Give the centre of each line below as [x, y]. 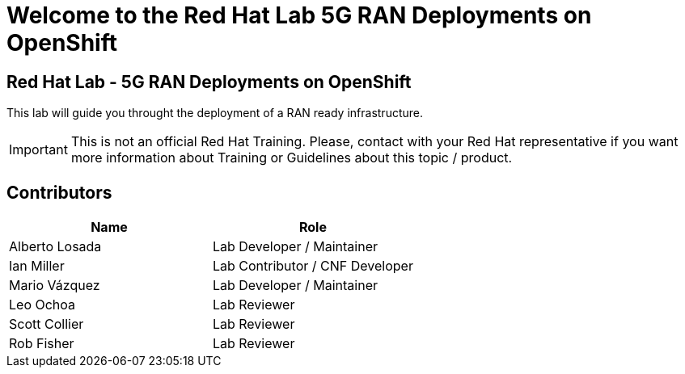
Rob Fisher [42, 344]
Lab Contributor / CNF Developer [313, 266]
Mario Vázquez [55, 286]
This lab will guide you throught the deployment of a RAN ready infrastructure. [215, 113]
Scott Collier [47, 324]
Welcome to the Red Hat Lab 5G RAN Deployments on [299, 15]
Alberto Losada [55, 247]
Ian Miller [37, 266]
